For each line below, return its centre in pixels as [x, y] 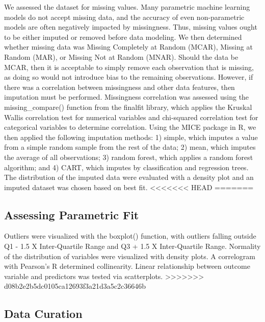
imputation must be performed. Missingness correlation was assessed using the [127, 97]
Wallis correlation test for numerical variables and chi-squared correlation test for [131, 117]
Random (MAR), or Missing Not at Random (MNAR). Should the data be [121, 56]
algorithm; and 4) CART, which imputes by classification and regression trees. [126, 167]
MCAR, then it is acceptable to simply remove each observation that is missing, [129, 67]
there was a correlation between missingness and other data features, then [120, 87]
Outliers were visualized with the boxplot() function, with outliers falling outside [130, 236]
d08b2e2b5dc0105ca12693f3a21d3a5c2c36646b [75, 286]
